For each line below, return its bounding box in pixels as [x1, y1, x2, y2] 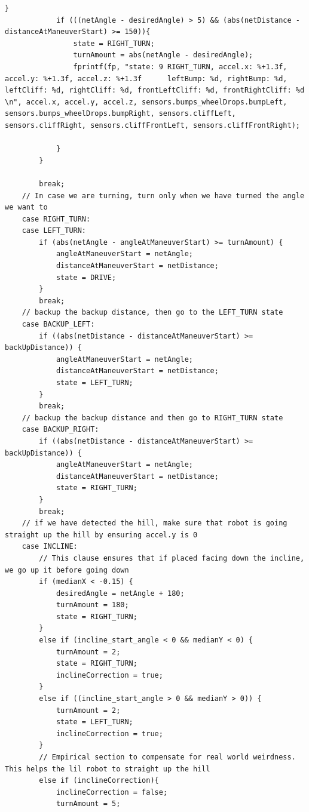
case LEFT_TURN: [22, 226, 87, 235]
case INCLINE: [22, 542, 78, 551]
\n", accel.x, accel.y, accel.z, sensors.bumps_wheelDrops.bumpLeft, [5, 97, 287, 106]
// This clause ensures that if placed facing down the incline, [39, 553, 305, 562]
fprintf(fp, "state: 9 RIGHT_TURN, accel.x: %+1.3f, [73, 62, 287, 71]
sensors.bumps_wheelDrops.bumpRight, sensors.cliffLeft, [5, 109, 236, 118]
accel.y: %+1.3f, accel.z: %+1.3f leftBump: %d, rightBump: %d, [5, 74, 287, 83]
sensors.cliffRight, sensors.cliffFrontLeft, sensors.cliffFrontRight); [5, 121, 300, 130]
